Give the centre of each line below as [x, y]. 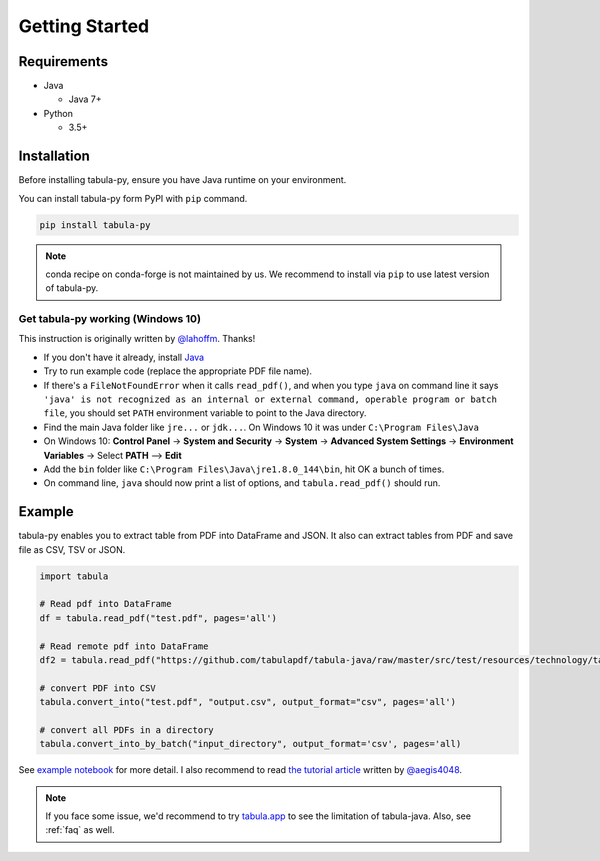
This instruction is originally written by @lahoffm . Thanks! [137, 339]
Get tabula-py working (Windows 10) [110, 319]
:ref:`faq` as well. [80, 830]
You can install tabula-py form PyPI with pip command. [133, 198]
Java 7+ [85, 99]
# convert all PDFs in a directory [126, 729]
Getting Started [84, 26]
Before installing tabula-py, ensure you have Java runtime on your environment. [182, 180]
